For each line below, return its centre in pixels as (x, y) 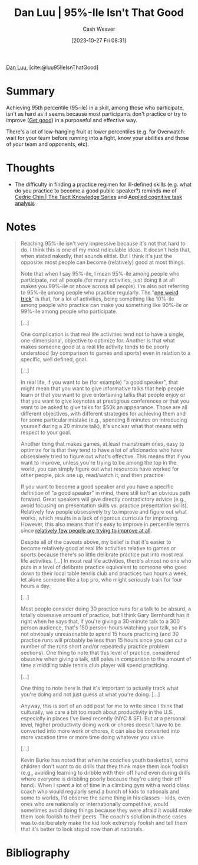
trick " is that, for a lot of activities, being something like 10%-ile (97, 299)
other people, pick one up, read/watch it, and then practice (92, 475)
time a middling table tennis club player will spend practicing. (95, 665)
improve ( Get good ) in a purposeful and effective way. (72, 120)
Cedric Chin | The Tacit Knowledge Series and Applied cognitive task (98, 197)
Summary (30, 91)
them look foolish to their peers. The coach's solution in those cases (103, 816)
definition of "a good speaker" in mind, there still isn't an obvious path (105, 492)
